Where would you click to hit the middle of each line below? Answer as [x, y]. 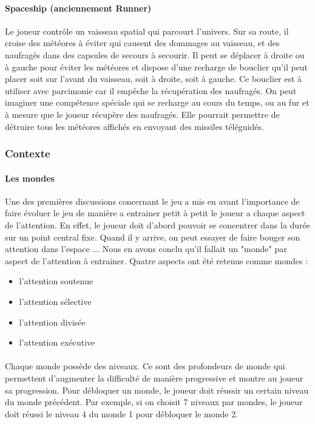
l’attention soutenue [56, 281]
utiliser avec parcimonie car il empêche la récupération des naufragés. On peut [151, 90]
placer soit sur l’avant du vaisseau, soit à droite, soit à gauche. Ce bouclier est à [154, 79]
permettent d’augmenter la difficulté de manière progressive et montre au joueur [154, 378]
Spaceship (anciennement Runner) [78, 8]
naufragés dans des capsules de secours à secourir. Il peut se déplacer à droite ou [155, 54]
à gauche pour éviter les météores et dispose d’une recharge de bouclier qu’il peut [157, 67]
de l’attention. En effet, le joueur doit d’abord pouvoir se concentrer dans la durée [158, 224]
